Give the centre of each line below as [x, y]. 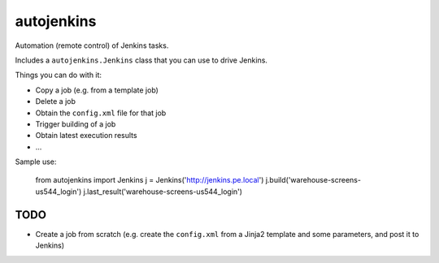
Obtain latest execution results [86, 136]
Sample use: [36, 162]
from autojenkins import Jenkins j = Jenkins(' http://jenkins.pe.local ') [150, 180]
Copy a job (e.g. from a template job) [97, 90]
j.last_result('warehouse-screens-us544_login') [163, 192]
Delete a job [56, 101]
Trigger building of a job [76, 124]
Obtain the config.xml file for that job [101, 113]
